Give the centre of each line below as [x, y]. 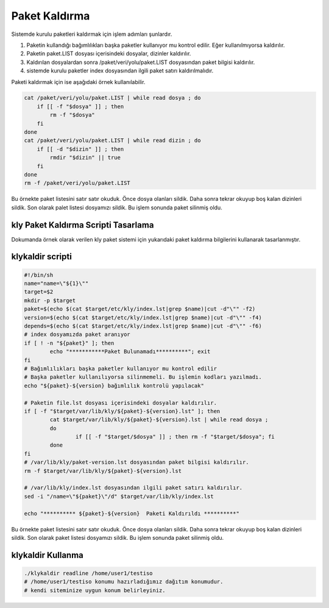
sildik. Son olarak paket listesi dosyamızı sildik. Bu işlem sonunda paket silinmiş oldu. [118, 537]
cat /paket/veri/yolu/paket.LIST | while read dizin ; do [112, 141]
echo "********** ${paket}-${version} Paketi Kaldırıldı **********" [132, 513]
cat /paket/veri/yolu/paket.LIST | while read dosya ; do [112, 98]
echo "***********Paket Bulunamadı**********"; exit [130, 352]
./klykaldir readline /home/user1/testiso [88, 573]
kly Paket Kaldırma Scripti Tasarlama [83, 225]
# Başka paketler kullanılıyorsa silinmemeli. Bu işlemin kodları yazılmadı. [143, 377]
